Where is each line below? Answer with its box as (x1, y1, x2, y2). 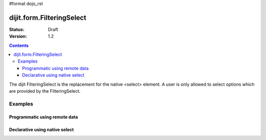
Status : (9, 26, 25, 32)
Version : (9, 34, 27, 39)
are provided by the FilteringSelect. (9, 88, 81, 94)
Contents (9, 42, 29, 48)
